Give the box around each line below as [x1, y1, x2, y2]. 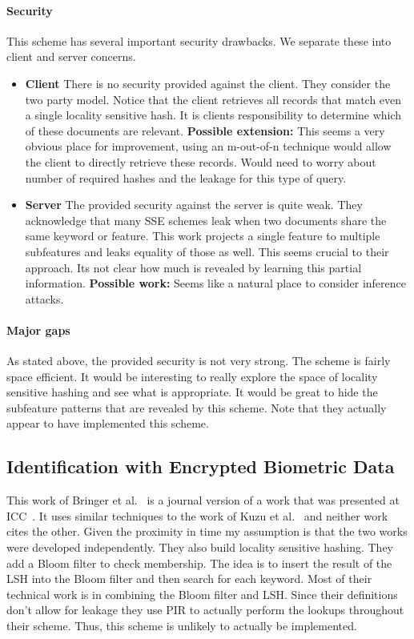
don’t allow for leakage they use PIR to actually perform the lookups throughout [6, 601, 404, 618]
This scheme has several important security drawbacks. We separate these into [6, 32, 392, 49]
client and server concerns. [6, 48, 136, 65]
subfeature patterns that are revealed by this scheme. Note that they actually [6, 399, 387, 416]
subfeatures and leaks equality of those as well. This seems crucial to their [25, 243, 389, 259]
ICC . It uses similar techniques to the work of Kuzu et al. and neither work [6, 507, 388, 524]
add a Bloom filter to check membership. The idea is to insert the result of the [6, 554, 392, 571]
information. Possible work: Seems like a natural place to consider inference [25, 275, 407, 291]
